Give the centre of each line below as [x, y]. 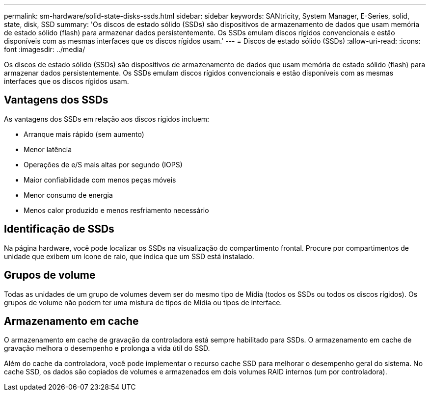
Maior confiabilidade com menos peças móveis [100, 180]
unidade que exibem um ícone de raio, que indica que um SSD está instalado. [129, 256]
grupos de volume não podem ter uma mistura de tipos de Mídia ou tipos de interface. [143, 302]
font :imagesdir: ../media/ [45, 49]
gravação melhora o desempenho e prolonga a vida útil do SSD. [107, 348]
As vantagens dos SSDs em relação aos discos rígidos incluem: [107, 119]
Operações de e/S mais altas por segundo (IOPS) [103, 164]
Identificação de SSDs [59, 229]
